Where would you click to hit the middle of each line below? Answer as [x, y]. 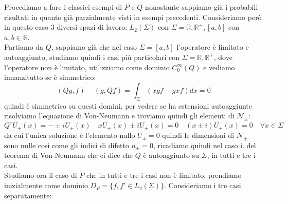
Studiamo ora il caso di [41, 175]
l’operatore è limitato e [213, 47]
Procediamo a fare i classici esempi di [63, 7]
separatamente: [28, 195]
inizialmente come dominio [46, 185]
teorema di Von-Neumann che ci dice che [69, 155]
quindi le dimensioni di [198, 135]
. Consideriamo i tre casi [202, 185]
